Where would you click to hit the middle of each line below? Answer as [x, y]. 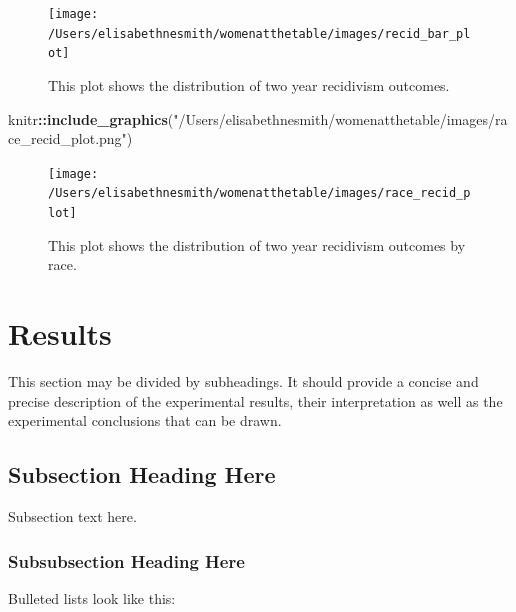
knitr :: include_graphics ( [91, 118]
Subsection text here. [72, 516]
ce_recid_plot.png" [67, 138]
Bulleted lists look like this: [92, 597]
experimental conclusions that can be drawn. [145, 420]
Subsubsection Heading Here [126, 560]
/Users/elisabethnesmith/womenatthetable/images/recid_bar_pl [259, 33]
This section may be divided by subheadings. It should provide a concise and [243, 381]
